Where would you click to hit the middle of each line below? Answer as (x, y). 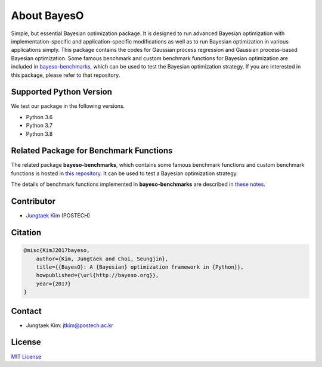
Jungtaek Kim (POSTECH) (58, 216)
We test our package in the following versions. (68, 106)
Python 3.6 (39, 117)
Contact (26, 311)
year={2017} (54, 284)
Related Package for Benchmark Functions (92, 151)
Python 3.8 (39, 133)
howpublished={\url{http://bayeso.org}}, (97, 275)
